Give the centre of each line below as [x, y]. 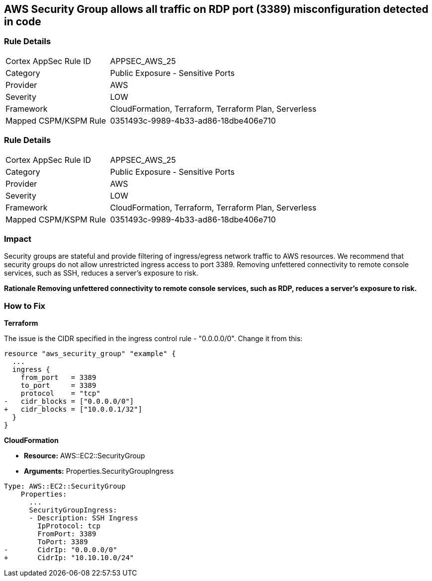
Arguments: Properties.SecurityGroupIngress [99, 471]
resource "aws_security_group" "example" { [90, 354]
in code [23, 22]
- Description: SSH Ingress [84, 518]
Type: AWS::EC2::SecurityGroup [65, 486]
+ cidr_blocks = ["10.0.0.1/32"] [73, 409]
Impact [18, 239]
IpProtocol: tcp [69, 526]
